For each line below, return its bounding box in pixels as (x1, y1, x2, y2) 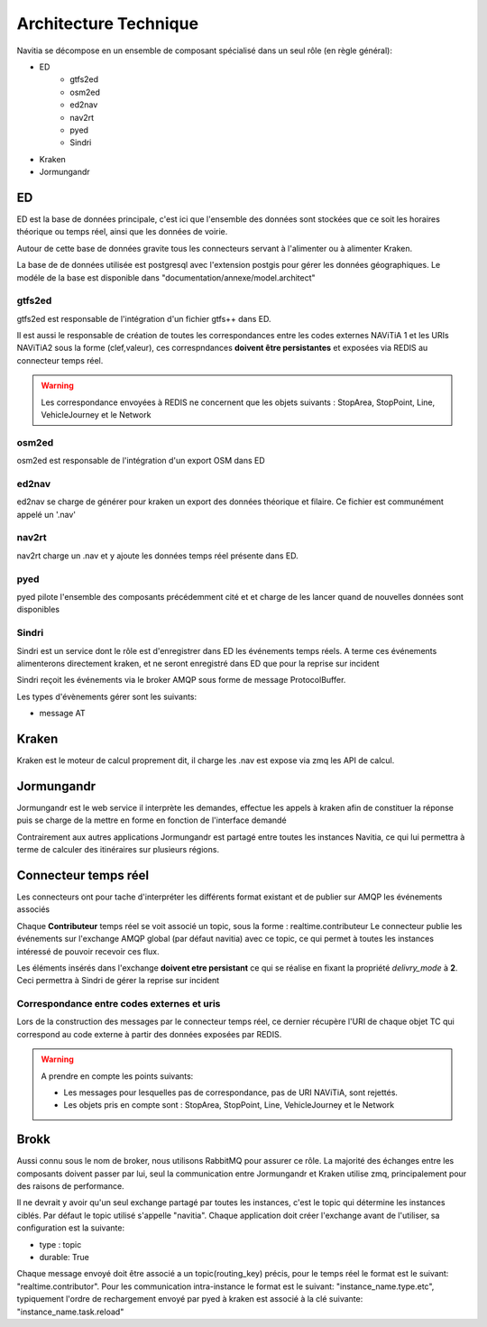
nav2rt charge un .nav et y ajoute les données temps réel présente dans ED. (16, 550, 299, 561)
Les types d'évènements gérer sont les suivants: (16, 691, 198, 702)
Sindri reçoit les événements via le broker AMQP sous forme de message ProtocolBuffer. (16, 675, 346, 686)
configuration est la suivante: (16, 1222, 125, 1233)
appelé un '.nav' (16, 509, 77, 520)
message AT (39, 708, 86, 719)
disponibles (16, 604, 60, 615)
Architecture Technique (16, 14, 198, 33)
